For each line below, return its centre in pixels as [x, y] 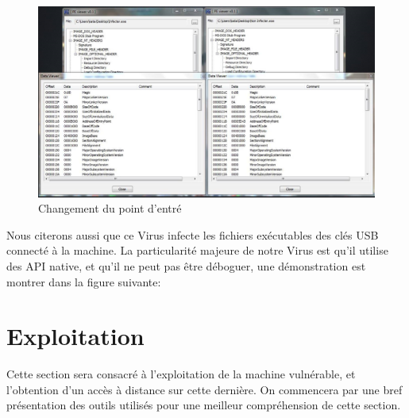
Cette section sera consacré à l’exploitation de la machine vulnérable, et [181, 374]
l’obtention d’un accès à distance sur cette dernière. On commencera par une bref [204, 389]
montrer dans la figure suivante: [84, 281]
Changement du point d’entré [110, 208]
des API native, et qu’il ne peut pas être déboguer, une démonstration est [186, 265]
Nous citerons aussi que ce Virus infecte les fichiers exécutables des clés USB [193, 234]
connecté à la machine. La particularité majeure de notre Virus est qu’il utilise [197, 250]
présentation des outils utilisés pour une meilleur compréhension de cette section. [204, 405]
